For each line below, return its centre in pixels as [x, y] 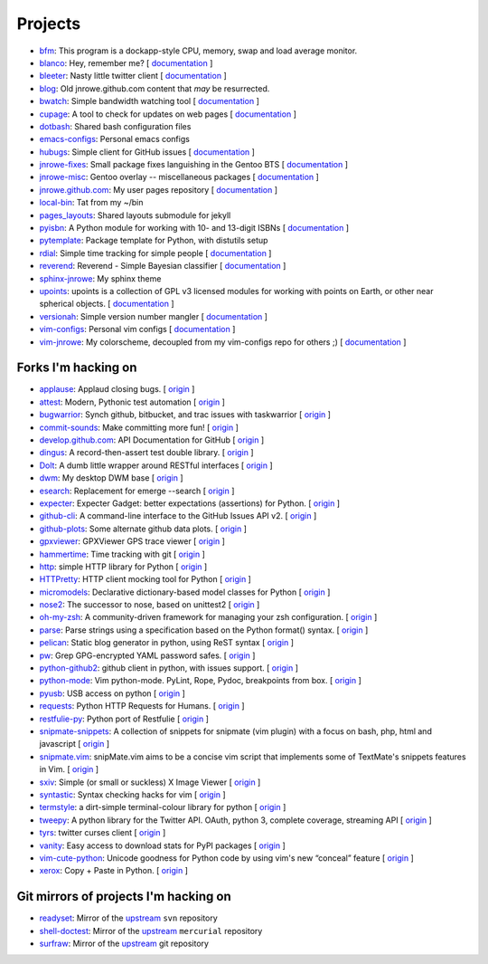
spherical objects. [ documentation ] [107, 304]
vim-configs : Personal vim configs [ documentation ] [137, 329]
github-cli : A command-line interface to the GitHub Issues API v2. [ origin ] [178, 516]
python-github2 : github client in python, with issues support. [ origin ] [169, 668]
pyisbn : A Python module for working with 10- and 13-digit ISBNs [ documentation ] [194, 228]
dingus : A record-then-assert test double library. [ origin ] [146, 453]
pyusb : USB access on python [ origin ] [112, 693]
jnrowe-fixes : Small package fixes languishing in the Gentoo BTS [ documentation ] [193, 165]
